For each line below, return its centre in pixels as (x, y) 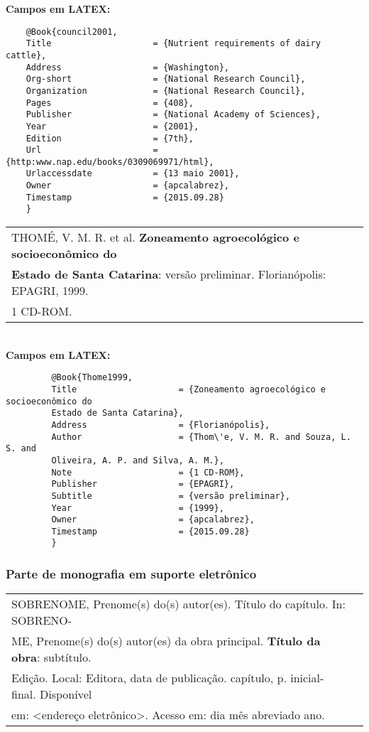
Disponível (66, 694)
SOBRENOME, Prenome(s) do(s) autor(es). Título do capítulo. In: (178, 604)
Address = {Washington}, (127, 67)
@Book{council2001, (72, 32)
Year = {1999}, (138, 508)
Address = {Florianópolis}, (161, 425)
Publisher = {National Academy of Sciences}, (173, 115)
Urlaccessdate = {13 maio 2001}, (133, 174)
